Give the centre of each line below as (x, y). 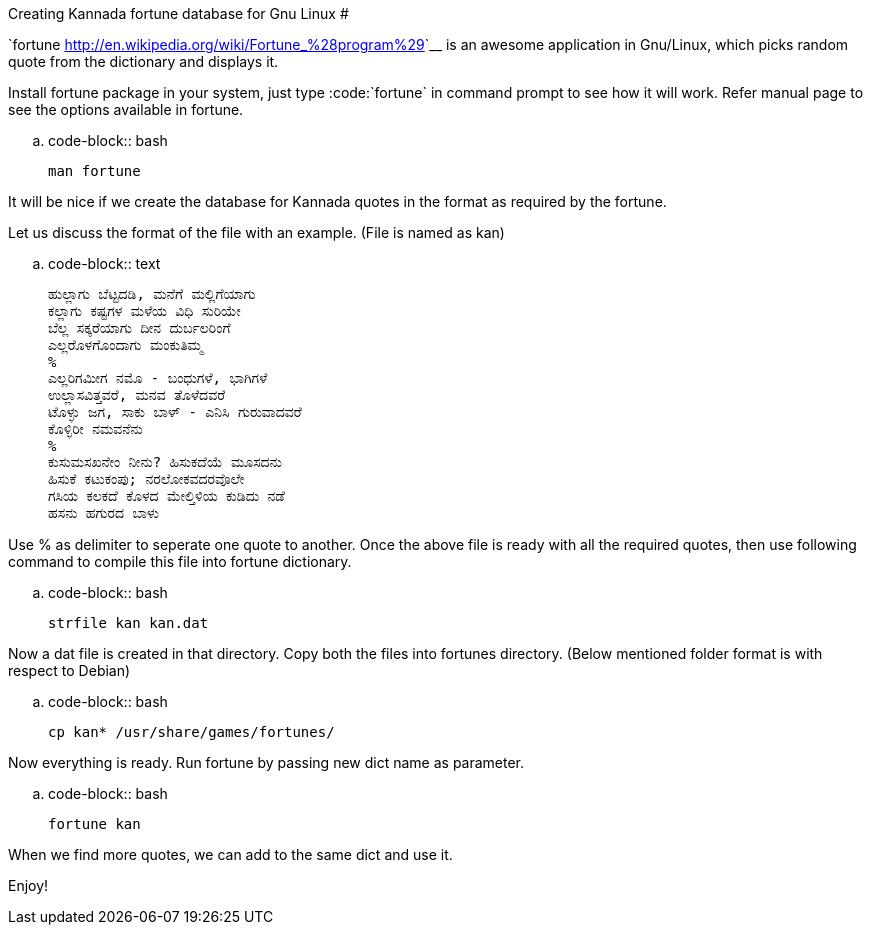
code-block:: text (104, 263)
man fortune (94, 171)
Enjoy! (28, 885)
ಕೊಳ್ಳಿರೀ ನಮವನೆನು (95, 429)
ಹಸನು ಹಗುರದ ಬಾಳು (103, 513)
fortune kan (94, 824)
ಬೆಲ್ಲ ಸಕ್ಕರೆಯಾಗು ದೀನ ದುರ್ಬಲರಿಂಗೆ (139, 328)
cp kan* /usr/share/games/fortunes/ (191, 732)
